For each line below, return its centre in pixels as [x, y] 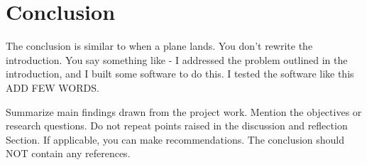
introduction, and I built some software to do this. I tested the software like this [180, 74]
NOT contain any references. [68, 153]
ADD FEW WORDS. [53, 87]
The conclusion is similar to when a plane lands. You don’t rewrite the [159, 46]
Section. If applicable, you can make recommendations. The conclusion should [175, 139]
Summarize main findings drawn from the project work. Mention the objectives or [184, 111]
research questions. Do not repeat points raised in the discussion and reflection [177, 126]
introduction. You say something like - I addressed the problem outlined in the [177, 59]
